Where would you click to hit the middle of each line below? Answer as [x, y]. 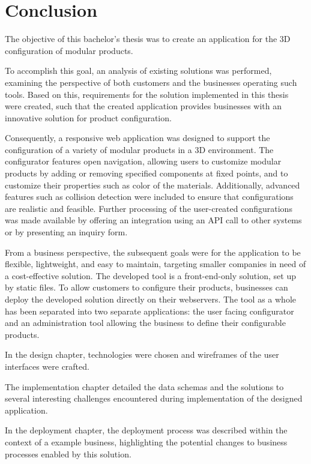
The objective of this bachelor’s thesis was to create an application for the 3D [148, 39]
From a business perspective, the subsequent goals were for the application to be [153, 252]
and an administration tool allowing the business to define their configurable [145, 323]
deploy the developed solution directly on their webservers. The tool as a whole [150, 299]
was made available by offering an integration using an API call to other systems [153, 220]
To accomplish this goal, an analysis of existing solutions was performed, [138, 71]
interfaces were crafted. [47, 366]
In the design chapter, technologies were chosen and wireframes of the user [142, 354]
